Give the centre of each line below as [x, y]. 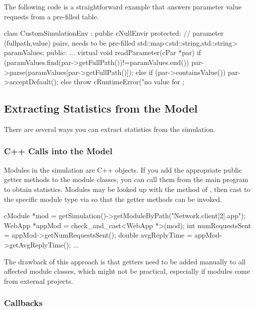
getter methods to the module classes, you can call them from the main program [126, 179]
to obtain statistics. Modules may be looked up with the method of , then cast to [127, 189]
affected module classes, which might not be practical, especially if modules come [127, 271]
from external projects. [39, 280]
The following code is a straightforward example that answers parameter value [123, 6]
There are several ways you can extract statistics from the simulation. [110, 129]
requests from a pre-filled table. [51, 16]
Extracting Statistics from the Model [101, 108]
